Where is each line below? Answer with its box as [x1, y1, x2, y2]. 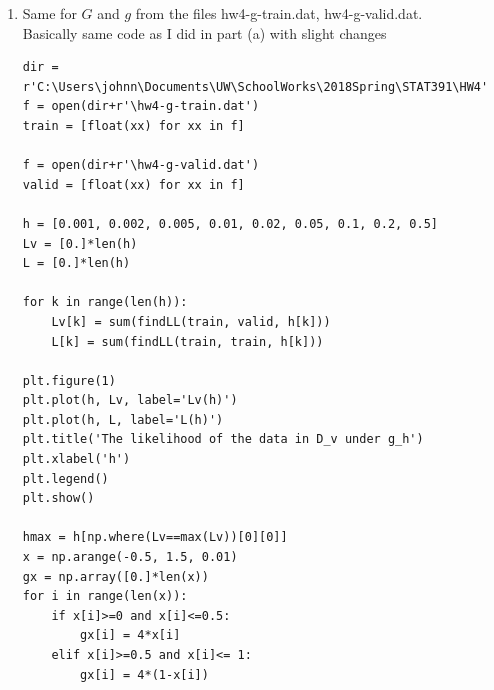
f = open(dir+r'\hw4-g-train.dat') [22, 99, 260, 114]
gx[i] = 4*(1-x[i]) [80, 667, 209, 682]
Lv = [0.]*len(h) [22, 236, 138, 251]
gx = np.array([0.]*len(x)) [22, 569, 209, 584]
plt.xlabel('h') [22, 452, 131, 467]
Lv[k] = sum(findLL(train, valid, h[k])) [51, 314, 331, 329]
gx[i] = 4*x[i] [80, 628, 181, 643]
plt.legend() [22, 471, 109, 486]
